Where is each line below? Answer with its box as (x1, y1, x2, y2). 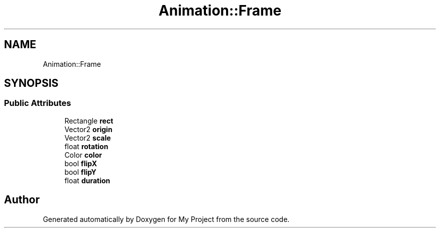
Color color (64, 150, 102, 159)
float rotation (64, 142, 108, 151)
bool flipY (64, 167, 96, 176)
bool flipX (64, 159, 97, 168)
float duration (64, 176, 111, 185)
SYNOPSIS (4, 77, 59, 90)
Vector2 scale (64, 133, 111, 142)
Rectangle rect (64, 116, 114, 125)
